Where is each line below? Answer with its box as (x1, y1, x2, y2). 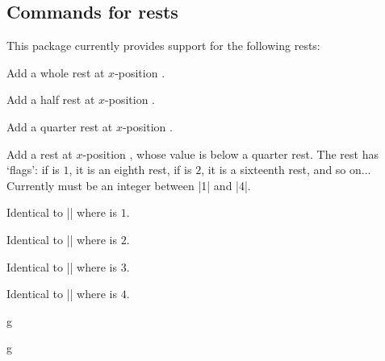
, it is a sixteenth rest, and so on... (201, 161, 371, 178)
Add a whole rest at (6, 64, 105, 81)
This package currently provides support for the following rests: (6, 37, 320, 54)
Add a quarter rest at (6, 118, 113, 135)
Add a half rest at (6, 91, 95, 108)
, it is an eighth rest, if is (69, 161, 192, 178)
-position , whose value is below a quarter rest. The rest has (82, 145, 379, 162)
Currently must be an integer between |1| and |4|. (6, 176, 251, 193)
